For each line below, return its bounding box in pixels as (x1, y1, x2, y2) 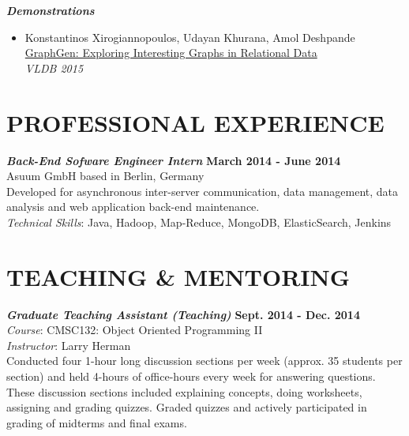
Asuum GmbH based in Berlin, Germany (6, 167, 204, 184)
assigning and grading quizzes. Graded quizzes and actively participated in (6, 399, 367, 415)
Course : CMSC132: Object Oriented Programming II (6, 321, 263, 338)
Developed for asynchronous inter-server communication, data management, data (6, 182, 399, 199)
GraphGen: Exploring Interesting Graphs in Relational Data (24, 44, 317, 61)
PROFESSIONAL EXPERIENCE (6, 106, 385, 138)
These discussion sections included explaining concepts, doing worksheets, (6, 383, 362, 400)
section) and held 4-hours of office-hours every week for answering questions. (6, 367, 376, 384)
